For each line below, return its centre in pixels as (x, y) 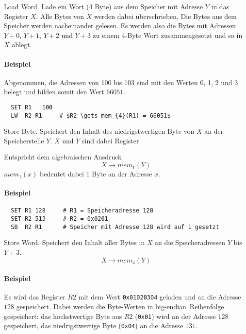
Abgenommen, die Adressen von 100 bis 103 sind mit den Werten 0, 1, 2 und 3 (121, 82)
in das (220, 6)
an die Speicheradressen (190, 242)
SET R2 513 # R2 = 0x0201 (59, 219)
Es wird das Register (35, 297)
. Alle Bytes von (60, 16)
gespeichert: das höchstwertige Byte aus (63, 316)
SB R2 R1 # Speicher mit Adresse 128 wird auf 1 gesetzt (115, 227)
